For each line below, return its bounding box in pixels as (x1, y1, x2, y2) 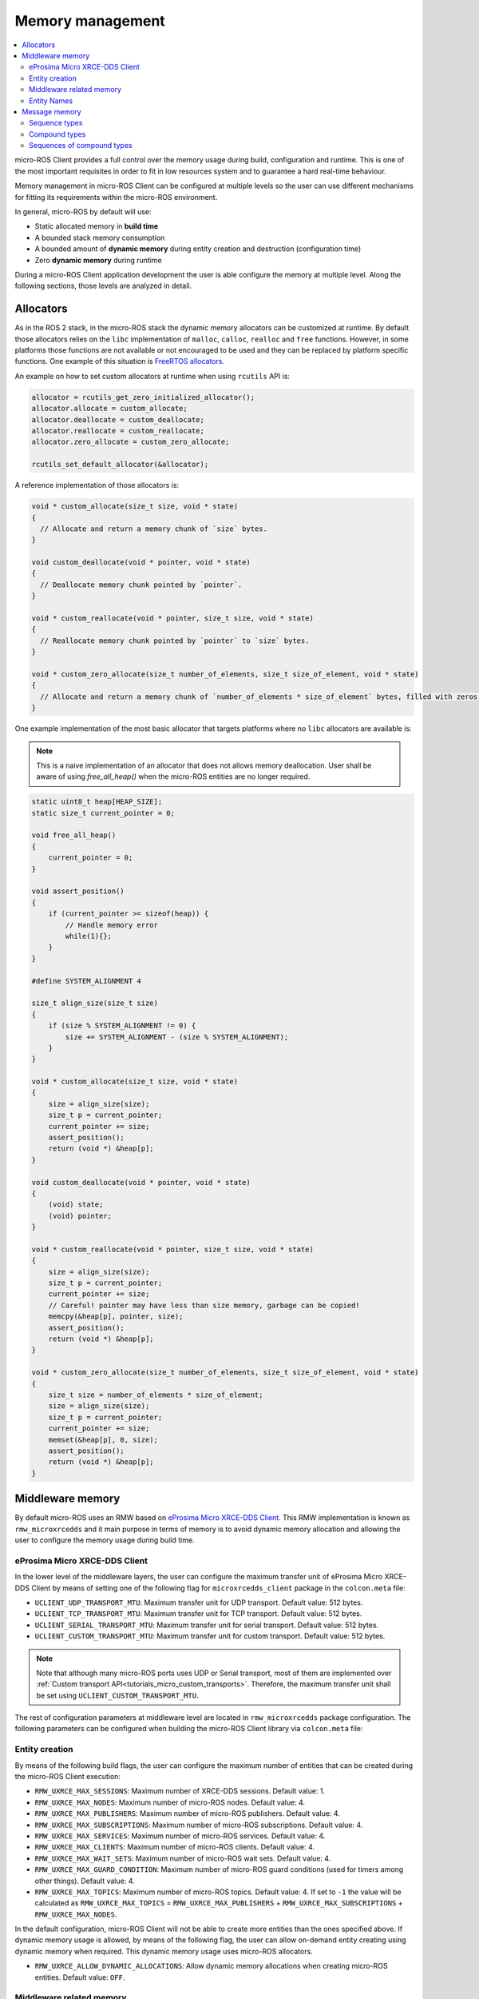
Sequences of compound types (29, 141, 133, 150)
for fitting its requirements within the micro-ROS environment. (14, 192, 218, 201)
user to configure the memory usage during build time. (14, 1535, 195, 1545)
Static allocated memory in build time (34, 221, 159, 231)
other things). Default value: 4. (34, 1876, 135, 1885)
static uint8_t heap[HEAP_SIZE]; (31, 797, 163, 807)
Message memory (22, 106, 81, 116)
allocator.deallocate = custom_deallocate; (31, 415, 205, 424)
